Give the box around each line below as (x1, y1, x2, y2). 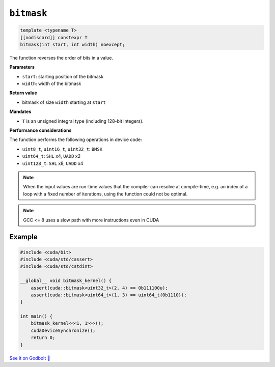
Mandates (9, 108, 32, 115)
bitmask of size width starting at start (22, 99, 106, 105)
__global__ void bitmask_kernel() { (20, 278, 112, 284)
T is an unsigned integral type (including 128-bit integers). (22, 118, 144, 124)
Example (9, 233, 38, 241)
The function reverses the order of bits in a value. (9, 54, 114, 61)
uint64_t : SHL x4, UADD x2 (22, 153, 81, 159)
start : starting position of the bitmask (22, 73, 104, 79)
